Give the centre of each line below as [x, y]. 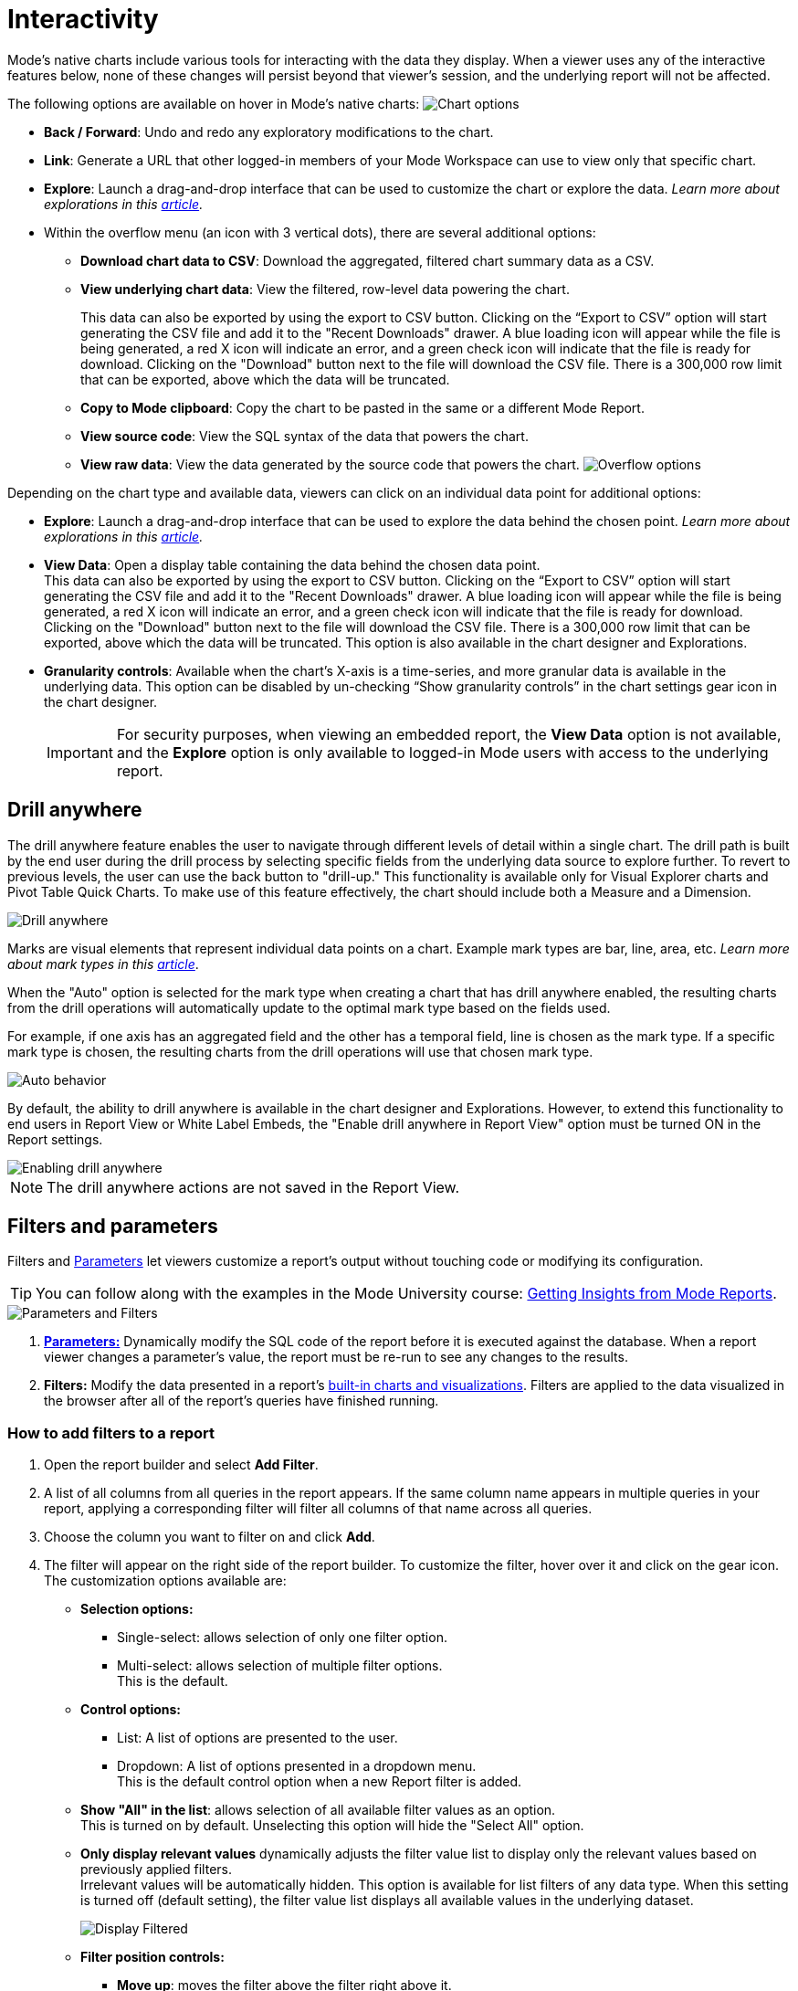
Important [80, 752]
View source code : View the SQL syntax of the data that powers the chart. [304, 436]
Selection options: [137, 1609]
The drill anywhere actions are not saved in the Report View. [253, 1187]
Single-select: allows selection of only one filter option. [282, 1638]
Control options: [131, 1710]
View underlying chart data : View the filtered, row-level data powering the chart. [325, 289]
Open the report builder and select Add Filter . [181, 1465]
